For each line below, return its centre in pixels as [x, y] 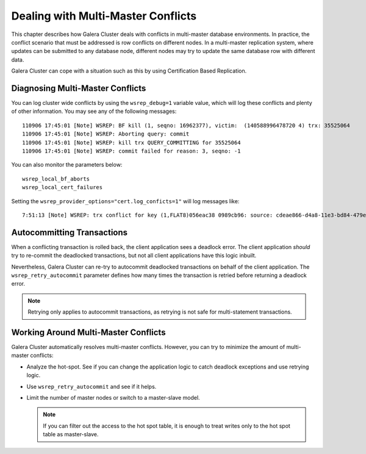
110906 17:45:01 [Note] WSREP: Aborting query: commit [106, 134]
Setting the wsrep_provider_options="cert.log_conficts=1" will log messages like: [125, 201]
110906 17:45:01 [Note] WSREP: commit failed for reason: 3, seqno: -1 [131, 151]
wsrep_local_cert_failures [63, 187]
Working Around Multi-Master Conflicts [88, 332]
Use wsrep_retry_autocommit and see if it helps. [91, 386]
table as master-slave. [71, 434]
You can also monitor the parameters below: [67, 165]
